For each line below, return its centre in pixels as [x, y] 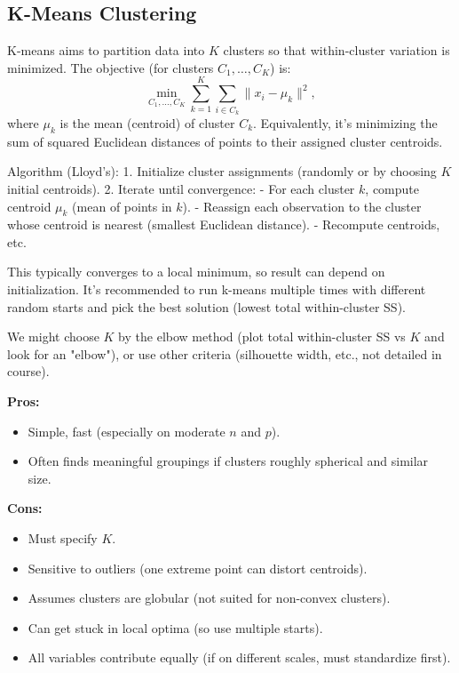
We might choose [53, 336]
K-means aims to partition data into [106, 50]
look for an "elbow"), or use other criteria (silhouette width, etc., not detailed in [225, 353]
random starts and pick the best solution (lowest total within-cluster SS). [206, 306]
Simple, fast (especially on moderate [127, 431]
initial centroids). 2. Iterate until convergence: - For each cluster [181, 188]
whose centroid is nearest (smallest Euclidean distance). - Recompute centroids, [224, 224]
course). [28, 371]
